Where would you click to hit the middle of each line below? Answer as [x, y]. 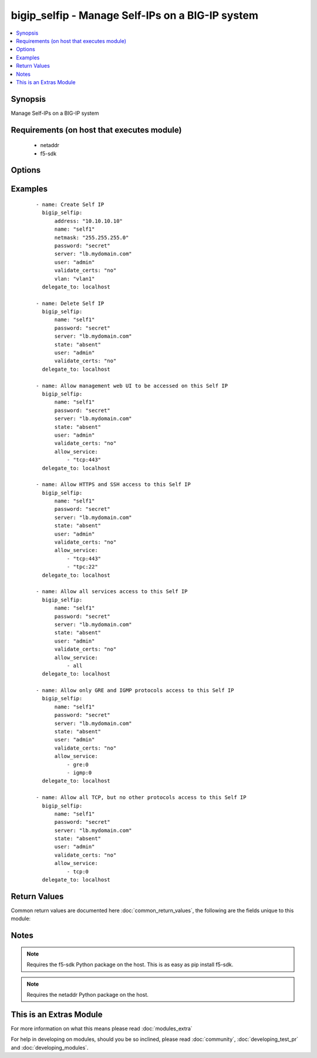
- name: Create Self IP [70, 205]
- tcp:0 [78, 871]
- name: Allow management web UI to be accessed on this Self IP [132, 386]
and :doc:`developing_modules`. [50, 1047]
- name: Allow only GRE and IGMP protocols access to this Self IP [135, 691]
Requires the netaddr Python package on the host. [88, 994]
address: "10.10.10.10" [89, 221]
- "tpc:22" [82, 567]
